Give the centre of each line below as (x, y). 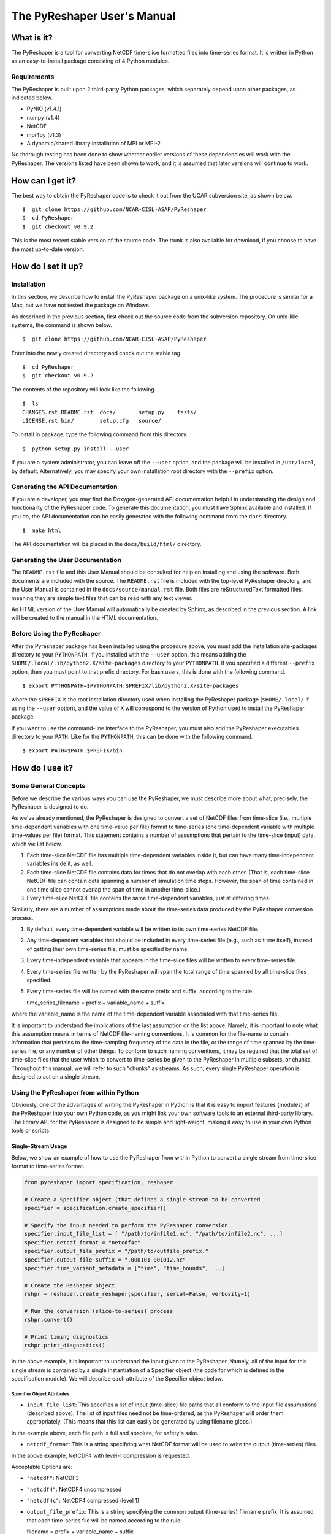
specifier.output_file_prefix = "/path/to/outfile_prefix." (116, 1251)
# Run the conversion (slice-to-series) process (99, 1311)
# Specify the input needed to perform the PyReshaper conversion (126, 1225)
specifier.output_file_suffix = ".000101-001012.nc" (105, 1260)
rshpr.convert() (49, 1320)
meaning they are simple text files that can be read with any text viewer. (102, 598)
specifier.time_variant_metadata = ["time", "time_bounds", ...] (124, 1268)
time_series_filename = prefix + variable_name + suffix (96, 1003)
